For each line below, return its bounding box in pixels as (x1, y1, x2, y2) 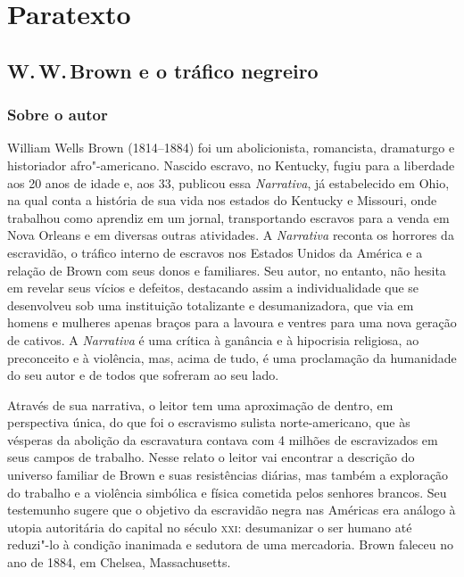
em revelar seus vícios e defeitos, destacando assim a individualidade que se (7, 278, 419, 297)
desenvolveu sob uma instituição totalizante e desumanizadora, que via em (7, 295, 414, 314)
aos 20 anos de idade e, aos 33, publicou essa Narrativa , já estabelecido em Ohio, (7, 173, 450, 192)
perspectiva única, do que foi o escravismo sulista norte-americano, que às (7, 413, 410, 432)
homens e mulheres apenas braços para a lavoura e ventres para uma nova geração (7, 313, 457, 332)
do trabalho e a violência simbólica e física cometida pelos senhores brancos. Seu (7, 482, 447, 501)
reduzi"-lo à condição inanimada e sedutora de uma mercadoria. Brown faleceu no (7, 535, 453, 554)
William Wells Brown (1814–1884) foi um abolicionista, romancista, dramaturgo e (7, 138, 455, 157)
